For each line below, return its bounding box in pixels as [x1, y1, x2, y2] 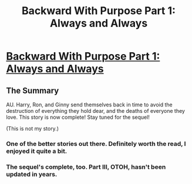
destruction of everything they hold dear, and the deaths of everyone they [6, 108, 185, 114]
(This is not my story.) [6, 125, 59, 132]
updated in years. [6, 170, 58, 178]
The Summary [6, 85, 59, 95]
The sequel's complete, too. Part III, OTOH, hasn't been [6, 163, 166, 171]
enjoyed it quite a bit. [6, 147, 68, 155]
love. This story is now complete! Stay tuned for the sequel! [6, 113, 150, 121]
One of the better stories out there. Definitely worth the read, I [6, 139, 186, 148]
